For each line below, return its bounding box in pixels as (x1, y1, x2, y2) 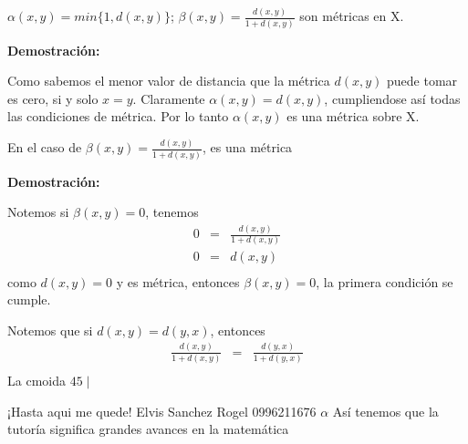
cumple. (7, 290, 51, 309)
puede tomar (387, 71, 458, 90)
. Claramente (132, 88, 205, 108)
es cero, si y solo (7, 88, 99, 108)
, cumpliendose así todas (324, 88, 461, 108)
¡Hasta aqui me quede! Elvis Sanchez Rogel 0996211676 (7, 401, 317, 420)
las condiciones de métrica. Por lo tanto (7, 107, 229, 126)
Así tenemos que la (332, 401, 439, 420)
